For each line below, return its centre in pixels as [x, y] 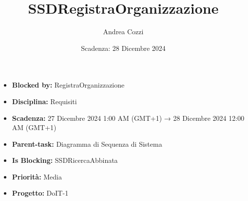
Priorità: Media [37, 176]
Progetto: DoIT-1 [40, 193]
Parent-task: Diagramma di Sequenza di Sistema [87, 144]
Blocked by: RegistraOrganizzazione [68, 85]
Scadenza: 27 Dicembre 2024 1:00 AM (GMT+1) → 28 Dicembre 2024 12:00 [128, 118]
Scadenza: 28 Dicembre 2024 [123, 48]
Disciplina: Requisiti [44, 101]
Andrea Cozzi [123, 32]
